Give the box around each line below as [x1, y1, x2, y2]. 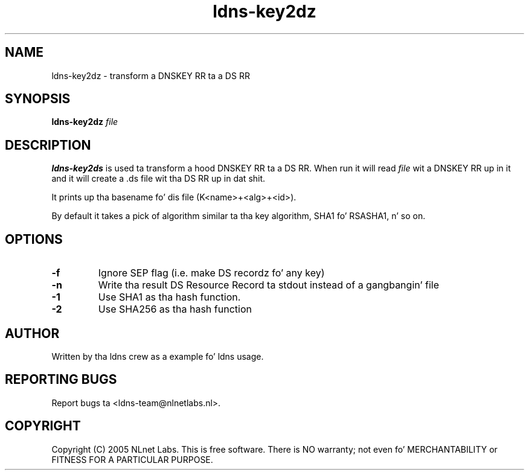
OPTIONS [5, 231, 63, 247]
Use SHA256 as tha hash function [98, 303, 252, 316]
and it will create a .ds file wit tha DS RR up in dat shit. [51, 173, 266, 184]
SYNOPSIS [5, 91, 71, 107]
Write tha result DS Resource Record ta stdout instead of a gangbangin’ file [98, 279, 440, 292]
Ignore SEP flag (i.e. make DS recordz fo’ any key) [98, 267, 325, 279]
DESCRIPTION [5, 137, 91, 153]
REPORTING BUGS [5, 372, 117, 387]
